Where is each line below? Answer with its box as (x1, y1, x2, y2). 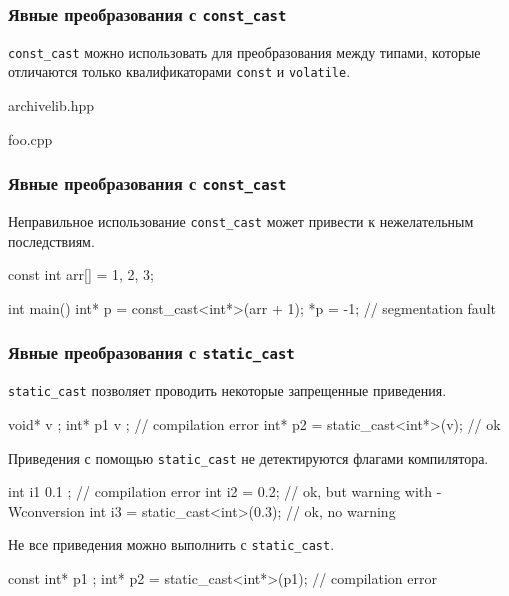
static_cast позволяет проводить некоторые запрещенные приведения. (8, 380, 447, 401)
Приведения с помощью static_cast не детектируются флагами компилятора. (8, 447, 489, 468)
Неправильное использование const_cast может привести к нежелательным (8, 211, 474, 232)
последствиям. (8, 230, 95, 251)
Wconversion (8, 500, 85, 521)
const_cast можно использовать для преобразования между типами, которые (8, 41, 481, 62)
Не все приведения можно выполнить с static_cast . (8, 534, 335, 555)
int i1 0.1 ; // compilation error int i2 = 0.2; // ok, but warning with (8, 481, 433, 502)
